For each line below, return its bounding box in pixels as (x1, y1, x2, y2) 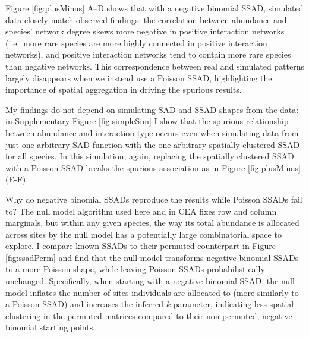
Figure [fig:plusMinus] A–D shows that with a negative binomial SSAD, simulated (5, 2, 304, 14)
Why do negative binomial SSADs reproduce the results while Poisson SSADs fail (5, 193, 302, 205)
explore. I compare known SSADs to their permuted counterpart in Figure (5, 240, 276, 252)
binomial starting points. (5, 321, 96, 333)
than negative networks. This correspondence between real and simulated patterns (5, 59, 305, 72)
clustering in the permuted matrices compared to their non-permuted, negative (5, 309, 292, 322)
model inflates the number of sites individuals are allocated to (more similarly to (5, 286, 299, 298)
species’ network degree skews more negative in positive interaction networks (5, 25, 285, 37)
